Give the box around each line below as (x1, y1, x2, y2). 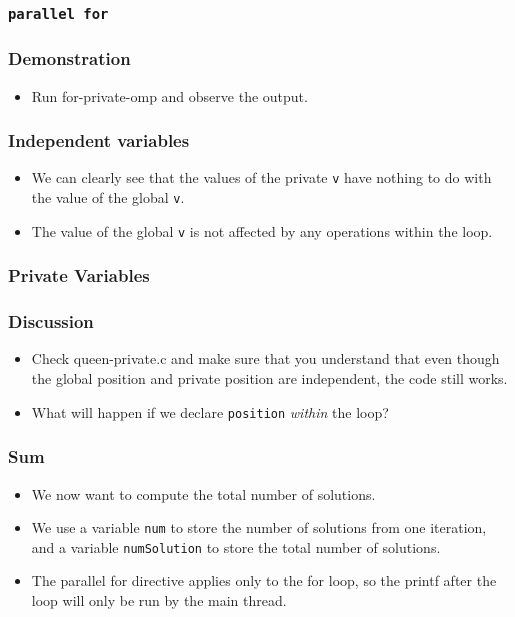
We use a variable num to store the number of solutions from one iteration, (31, 517, 487, 538)
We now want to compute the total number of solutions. (31, 483, 376, 504)
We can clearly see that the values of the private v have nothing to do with (31, 167, 492, 188)
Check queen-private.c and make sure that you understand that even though (31, 348, 500, 369)
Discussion (8, 309, 94, 334)
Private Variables (8, 263, 150, 288)
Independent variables (8, 128, 190, 153)
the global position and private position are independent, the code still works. (31, 368, 508, 389)
